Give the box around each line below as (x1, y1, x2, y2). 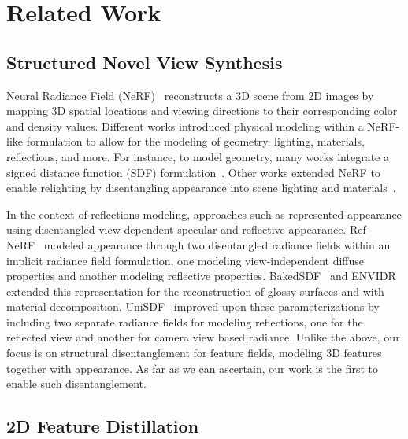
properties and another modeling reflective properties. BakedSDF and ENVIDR (6, 267, 396, 284)
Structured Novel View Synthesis (6, 50, 283, 74)
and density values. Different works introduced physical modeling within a (6, 117, 364, 134)
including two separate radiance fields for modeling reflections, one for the (6, 313, 363, 330)
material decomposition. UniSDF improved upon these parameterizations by (6, 298, 380, 315)
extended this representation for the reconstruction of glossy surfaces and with (6, 282, 384, 299)
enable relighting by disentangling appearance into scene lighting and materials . (6, 179, 396, 196)
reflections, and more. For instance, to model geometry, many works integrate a (6, 148, 389, 164)
